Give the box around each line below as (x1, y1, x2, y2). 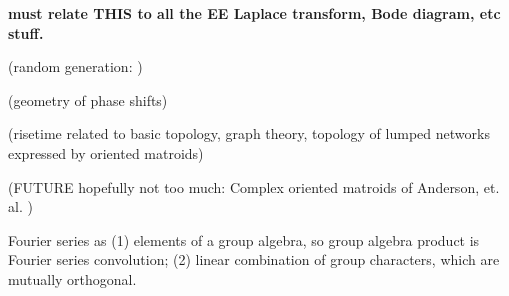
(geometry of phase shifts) (8, 89, 168, 110)
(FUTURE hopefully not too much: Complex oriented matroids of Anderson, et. (8, 176, 500, 197)
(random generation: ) (8, 56, 143, 77)
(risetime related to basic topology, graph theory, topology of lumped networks (8, 123, 490, 144)
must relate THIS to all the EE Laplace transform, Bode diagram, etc (8, 3, 501, 23)
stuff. (8, 22, 44, 43)
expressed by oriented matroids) (8, 142, 204, 163)
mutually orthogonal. (8, 268, 137, 289)
